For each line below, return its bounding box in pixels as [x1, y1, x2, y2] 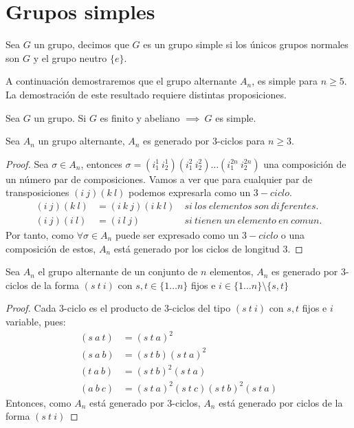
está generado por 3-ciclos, [89, 395, 201, 409]
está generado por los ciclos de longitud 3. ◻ [113, 241, 303, 255]
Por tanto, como [5, 227, 74, 242]
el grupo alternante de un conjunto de [38, 264, 198, 279]
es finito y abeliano [100, 110, 180, 125]
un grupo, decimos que [34, 37, 129, 52]
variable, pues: [5, 314, 66, 328]
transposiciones [5, 185, 69, 200]
